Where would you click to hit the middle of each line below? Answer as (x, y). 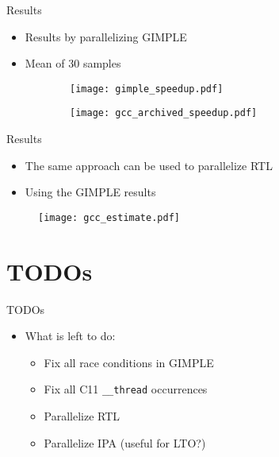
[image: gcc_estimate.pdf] (109, 217)
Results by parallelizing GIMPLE (106, 36)
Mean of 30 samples (73, 63)
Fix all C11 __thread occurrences (126, 389)
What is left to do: (70, 336)
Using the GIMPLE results (90, 192)
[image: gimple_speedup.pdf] (147, 89)
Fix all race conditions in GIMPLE (129, 362)
